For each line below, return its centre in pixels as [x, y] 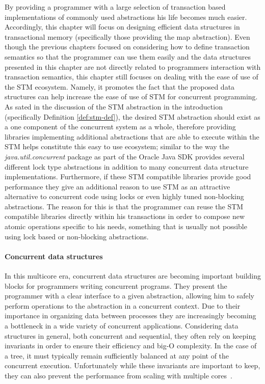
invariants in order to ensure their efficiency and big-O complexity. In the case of [131, 346]
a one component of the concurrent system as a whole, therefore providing [120, 127]
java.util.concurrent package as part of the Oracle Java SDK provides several [125, 156]
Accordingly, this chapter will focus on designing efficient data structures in [122, 27]
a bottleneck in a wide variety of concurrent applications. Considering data [122, 326]
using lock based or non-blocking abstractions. [77, 236]
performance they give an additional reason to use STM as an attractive [117, 186]
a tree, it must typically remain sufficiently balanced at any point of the [117, 355]
